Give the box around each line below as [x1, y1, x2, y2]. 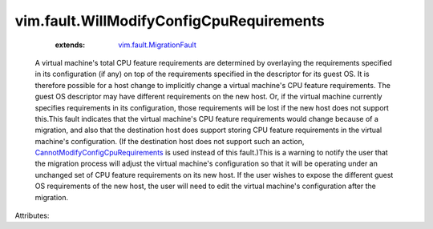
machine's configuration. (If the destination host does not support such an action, [34, 136, 305, 146]
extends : [55, 40, 86, 50]
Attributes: [14, 211, 50, 220]
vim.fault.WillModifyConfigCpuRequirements [14, 12, 325, 30]
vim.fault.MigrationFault [118, 40, 196, 50]
